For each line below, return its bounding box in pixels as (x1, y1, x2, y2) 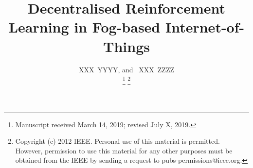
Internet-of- (165, 17, 245, 37)
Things (103, 36, 150, 56)
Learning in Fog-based (8, 17, 161, 37)
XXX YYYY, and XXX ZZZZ (79, 64, 174, 74)
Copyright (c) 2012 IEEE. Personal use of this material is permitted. (15, 135, 220, 146)
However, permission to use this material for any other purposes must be (15, 145, 233, 155)
